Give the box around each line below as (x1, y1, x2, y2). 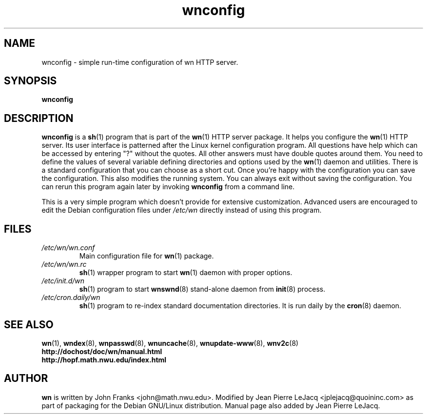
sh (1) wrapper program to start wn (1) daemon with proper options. (79, 268, 292, 277)
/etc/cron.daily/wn (41, 293, 100, 302)
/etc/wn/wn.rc (41, 260, 87, 269)
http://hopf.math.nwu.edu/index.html (41, 355, 167, 364)
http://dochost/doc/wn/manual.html (41, 347, 162, 356)
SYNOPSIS (4, 75, 57, 87)
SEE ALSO (4, 318, 54, 331)
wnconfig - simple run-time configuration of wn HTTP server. (41, 58, 238, 66)
